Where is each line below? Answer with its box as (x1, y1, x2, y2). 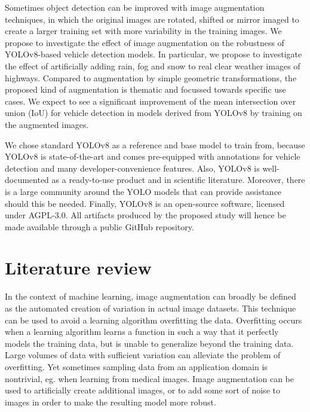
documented (5, 173, 49, 186)
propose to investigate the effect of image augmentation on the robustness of (5, 36, 284, 48)
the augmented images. (5, 118, 89, 130)
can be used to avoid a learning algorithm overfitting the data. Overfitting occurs (5, 313, 302, 326)
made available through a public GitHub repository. (5, 220, 194, 233)
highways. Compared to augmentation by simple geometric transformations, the (5, 71, 297, 84)
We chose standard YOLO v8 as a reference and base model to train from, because (5, 138, 305, 151)
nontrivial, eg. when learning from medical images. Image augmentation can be (5, 372, 294, 384)
